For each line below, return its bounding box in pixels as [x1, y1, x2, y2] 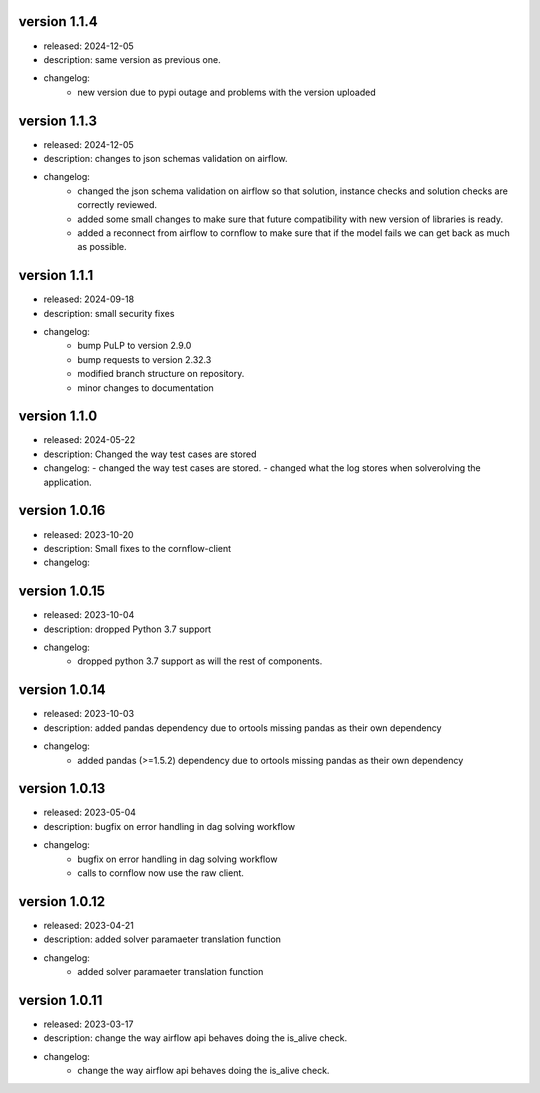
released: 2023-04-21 [43, 919, 134, 931]
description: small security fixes [43, 307, 175, 319]
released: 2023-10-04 [43, 609, 135, 621]
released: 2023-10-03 [43, 708, 135, 720]
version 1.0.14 [18, 681, 107, 699]
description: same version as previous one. [43, 53, 221, 65]
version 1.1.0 [18, 408, 98, 425]
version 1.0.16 [18, 502, 106, 519]
